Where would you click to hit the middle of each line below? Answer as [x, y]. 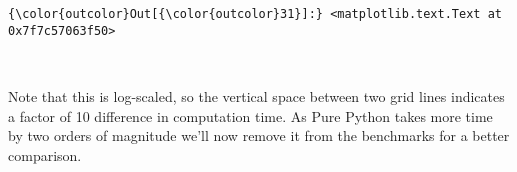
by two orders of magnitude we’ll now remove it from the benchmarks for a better [259, 135]
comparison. [45, 154]
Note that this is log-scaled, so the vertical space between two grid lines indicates [256, 95]
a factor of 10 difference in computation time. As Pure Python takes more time [250, 115]
